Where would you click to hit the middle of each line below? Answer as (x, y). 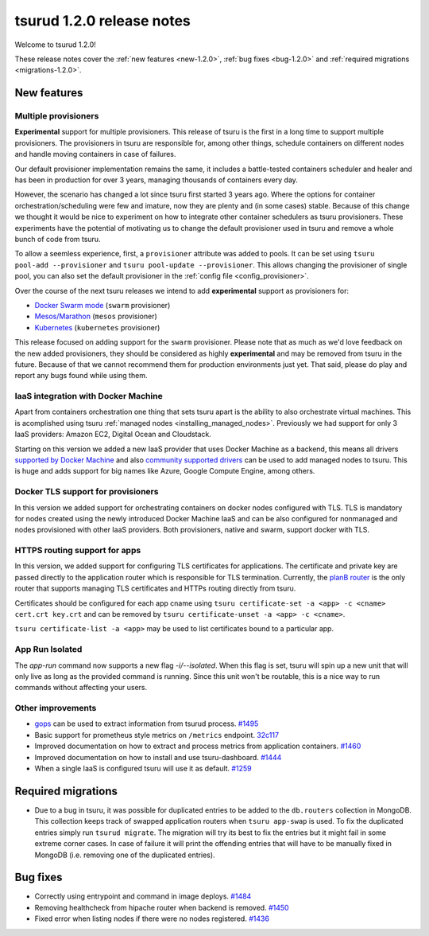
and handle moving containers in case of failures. (95, 154)
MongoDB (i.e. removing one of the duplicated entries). (125, 855)
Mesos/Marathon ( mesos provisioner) (96, 316)
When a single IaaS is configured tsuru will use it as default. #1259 (143, 769)
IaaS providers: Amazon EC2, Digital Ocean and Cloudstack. (113, 435)
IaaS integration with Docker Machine (89, 396)
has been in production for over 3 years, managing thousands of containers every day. (156, 180)
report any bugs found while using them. (81, 376)
